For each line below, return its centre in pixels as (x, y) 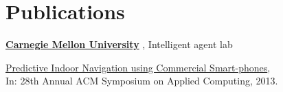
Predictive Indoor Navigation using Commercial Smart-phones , (138, 67)
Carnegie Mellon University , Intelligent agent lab (119, 44)
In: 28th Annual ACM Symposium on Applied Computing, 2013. (142, 81)
